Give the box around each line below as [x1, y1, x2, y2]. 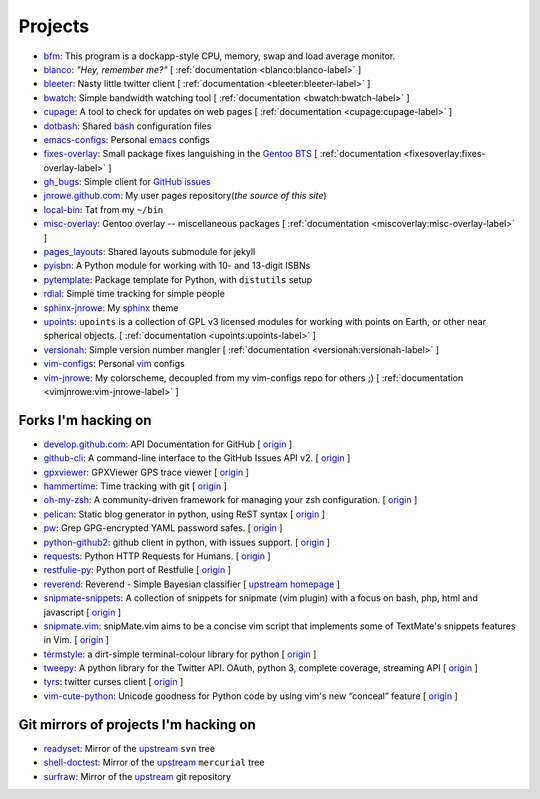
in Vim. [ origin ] [43, 634, 110, 646]
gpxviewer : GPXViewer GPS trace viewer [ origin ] [43, 466, 250, 478]
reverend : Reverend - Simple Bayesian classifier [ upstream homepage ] [43, 578, 340, 590]
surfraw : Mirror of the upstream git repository [43, 770, 232, 782]
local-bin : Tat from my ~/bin [43, 203, 164, 215]
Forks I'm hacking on [18, 411, 152, 429]
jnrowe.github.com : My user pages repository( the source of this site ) [43, 190, 327, 202]
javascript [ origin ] [43, 606, 122, 618]
